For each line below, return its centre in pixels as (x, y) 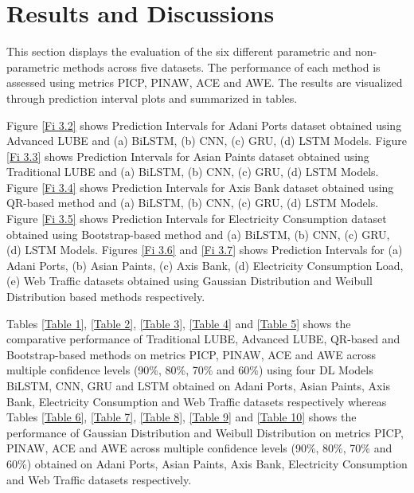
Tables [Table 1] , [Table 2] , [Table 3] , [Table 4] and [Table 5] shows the (179, 323)
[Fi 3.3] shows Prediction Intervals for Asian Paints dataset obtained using (188, 156)
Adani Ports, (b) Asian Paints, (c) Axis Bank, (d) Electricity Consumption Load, (205, 265)
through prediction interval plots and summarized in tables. (152, 98)
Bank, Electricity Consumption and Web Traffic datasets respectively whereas (197, 401)
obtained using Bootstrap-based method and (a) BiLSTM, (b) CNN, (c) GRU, (198, 234)
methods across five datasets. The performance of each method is (221, 67)
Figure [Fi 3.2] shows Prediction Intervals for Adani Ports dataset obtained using (204, 125)
